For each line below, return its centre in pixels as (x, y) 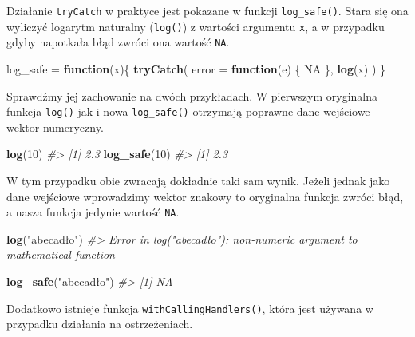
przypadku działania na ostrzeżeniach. (100, 324)
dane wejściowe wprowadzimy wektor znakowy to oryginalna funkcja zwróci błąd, (205, 196)
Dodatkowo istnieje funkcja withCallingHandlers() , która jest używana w (190, 308)
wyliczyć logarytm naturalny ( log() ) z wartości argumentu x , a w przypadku (196, 26)
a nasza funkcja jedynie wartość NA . (93, 212)
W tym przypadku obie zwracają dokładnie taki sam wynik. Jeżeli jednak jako (198, 180)
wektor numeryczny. (55, 127)
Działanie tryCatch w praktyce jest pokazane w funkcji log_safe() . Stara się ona (207, 10)
